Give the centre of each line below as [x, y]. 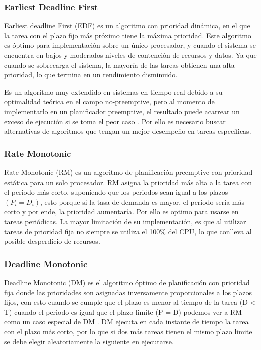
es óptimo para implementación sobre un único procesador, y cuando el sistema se [130, 45]
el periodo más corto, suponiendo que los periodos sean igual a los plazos [116, 192]
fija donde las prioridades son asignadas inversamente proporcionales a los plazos [128, 292]
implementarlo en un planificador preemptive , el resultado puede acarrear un [122, 111]
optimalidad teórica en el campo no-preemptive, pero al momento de [109, 101]
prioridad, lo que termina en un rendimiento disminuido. [91, 75]
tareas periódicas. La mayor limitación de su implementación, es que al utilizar [125, 221]
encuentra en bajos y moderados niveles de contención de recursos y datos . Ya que [130, 55]
